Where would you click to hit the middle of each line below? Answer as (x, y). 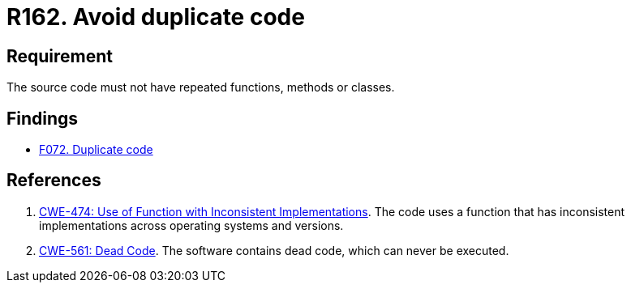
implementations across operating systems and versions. (191, 225)
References (54, 181)
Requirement (60, 56)
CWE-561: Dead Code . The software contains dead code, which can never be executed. (274, 250)
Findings (43, 118)
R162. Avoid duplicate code (156, 17)
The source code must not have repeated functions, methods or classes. (201, 87)
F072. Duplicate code (96, 150)
